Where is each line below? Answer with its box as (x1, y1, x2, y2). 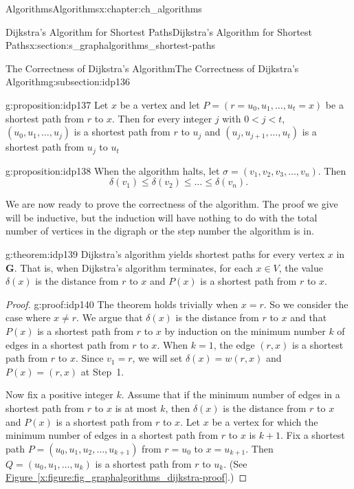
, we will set (132, 351, 183, 365)
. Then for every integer (111, 111, 212, 125)
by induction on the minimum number (164, 323, 326, 338)
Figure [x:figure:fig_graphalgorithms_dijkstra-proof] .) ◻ (5, 470, 247, 484)
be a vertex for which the (212, 414, 318, 428)
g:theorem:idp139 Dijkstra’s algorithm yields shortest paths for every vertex (5, 246, 325, 261)
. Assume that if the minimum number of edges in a (121, 387, 340, 402)
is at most (115, 400, 157, 415)
